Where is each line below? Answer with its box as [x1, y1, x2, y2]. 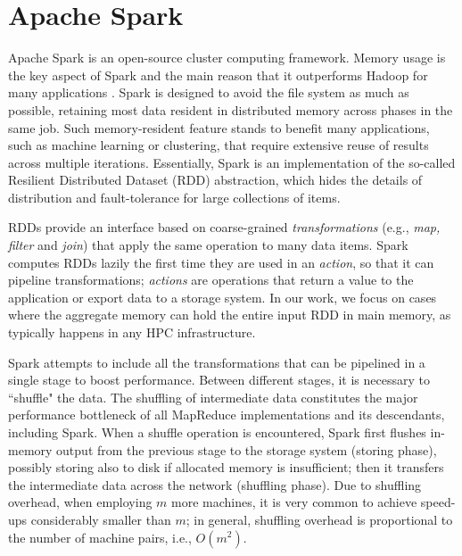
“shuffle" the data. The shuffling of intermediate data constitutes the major [8, 387, 418, 406]
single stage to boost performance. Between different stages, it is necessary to [8, 370, 430, 389]
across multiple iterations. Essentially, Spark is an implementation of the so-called [8, 153, 456, 171]
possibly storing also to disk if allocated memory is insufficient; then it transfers [8, 458, 444, 477]
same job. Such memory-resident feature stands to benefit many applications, [8, 118, 430, 137]
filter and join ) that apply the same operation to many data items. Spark [8, 236, 408, 254]
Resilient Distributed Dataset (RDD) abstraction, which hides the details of [8, 170, 423, 189]
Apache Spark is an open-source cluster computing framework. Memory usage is [8, 48, 446, 67]
